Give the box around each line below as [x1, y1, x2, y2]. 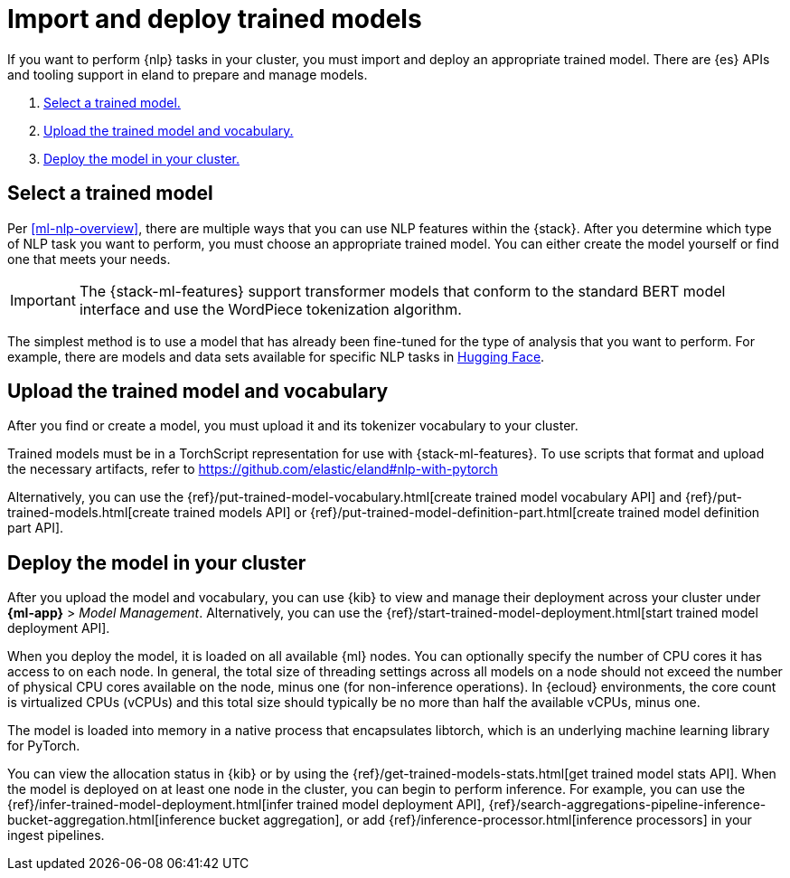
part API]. [7, 520, 64, 536]
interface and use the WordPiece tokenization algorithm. [79, 299, 462, 318]
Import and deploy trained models [7, 4, 422, 34]
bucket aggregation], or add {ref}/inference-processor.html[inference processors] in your [219, 812, 752, 828]
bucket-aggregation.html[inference [7, 812, 216, 828]
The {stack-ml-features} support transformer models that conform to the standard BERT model [79, 281, 726, 300]
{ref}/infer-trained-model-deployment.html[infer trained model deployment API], [7, 797, 485, 813]
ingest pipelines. [7, 827, 105, 844]
